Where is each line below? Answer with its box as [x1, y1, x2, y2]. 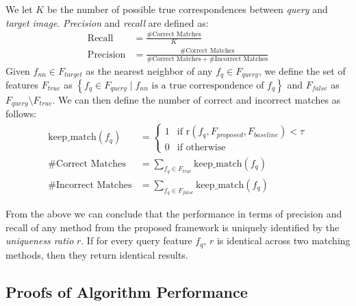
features [5, 77, 38, 91]
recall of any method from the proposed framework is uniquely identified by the [5, 220, 340, 234]
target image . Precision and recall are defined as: [5, 15, 209, 30]
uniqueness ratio [5, 233, 74, 248]
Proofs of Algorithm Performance [5, 281, 248, 302]
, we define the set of [258, 63, 346, 78]
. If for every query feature [81, 233, 192, 248]
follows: [5, 106, 37, 121]
